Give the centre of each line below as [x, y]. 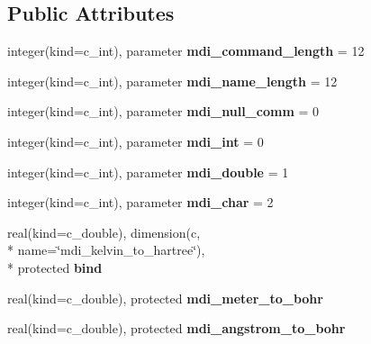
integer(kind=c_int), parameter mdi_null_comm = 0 [163, 111]
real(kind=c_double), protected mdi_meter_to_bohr [165, 298]
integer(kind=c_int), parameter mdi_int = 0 [136, 141]
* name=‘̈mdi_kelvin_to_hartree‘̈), [106, 250]
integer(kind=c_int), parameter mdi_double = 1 [148, 172]
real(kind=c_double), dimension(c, [104, 232]
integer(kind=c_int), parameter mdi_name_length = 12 [172, 81]
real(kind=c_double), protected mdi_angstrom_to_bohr [176, 328]
